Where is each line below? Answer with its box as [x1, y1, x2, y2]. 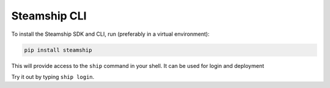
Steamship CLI [11, 9, 87, 22]
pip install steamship [24, 46, 92, 53]
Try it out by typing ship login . [11, 73, 95, 80]
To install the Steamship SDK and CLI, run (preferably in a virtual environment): [11, 30, 210, 38]
